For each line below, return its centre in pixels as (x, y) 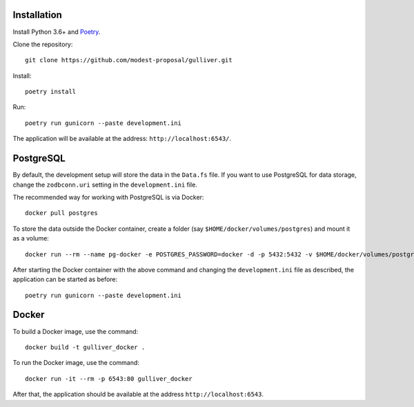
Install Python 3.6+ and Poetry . (57, 32)
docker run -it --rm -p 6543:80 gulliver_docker (109, 379)
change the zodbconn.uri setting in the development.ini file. (105, 184)
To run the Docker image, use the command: (76, 363)
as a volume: (31, 238)
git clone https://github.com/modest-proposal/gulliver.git (129, 60)
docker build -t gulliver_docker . (85, 347)
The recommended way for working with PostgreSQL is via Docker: (108, 197)
